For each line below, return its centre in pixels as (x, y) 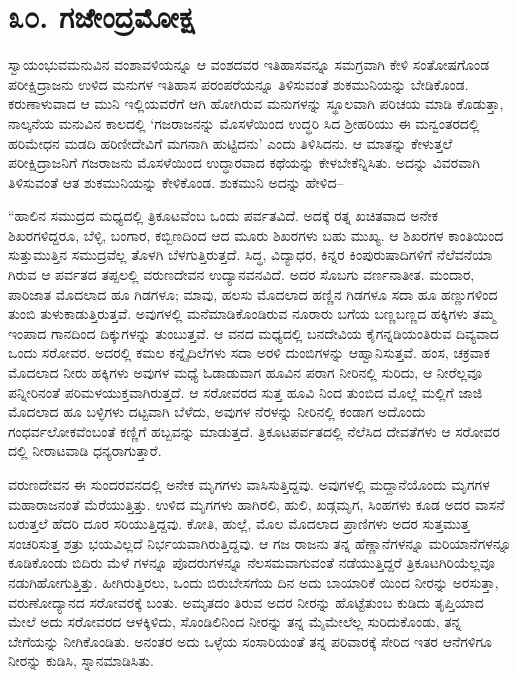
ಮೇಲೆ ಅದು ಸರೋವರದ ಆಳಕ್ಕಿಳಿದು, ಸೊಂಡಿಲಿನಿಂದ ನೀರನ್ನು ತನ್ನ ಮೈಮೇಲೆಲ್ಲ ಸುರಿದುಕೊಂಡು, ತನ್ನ (235, 621)
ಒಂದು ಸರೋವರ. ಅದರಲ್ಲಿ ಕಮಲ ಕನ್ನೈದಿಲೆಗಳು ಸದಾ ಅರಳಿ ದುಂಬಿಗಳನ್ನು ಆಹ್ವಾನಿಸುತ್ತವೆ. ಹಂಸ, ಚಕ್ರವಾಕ (249, 352)
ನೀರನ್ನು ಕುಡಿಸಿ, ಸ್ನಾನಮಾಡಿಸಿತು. (81, 660)
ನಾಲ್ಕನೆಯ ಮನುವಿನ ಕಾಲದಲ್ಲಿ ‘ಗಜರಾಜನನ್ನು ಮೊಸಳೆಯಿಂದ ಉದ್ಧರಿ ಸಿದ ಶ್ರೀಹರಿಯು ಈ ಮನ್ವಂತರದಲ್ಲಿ (244, 122)
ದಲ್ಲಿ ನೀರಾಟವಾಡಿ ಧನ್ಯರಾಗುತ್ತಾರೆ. (85, 450)
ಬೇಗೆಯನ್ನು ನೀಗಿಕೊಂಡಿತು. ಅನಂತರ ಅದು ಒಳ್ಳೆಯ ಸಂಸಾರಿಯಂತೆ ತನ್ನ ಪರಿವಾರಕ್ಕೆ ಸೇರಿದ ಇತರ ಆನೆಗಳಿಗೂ (250, 640)
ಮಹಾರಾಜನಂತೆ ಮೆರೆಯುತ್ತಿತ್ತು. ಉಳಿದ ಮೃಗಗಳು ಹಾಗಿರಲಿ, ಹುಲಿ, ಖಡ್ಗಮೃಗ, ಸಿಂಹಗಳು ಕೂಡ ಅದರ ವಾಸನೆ (256, 503)
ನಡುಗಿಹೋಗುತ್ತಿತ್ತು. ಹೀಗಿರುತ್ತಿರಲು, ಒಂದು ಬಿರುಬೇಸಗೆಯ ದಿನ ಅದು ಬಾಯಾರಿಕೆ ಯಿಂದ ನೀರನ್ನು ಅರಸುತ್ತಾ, (253, 581)
